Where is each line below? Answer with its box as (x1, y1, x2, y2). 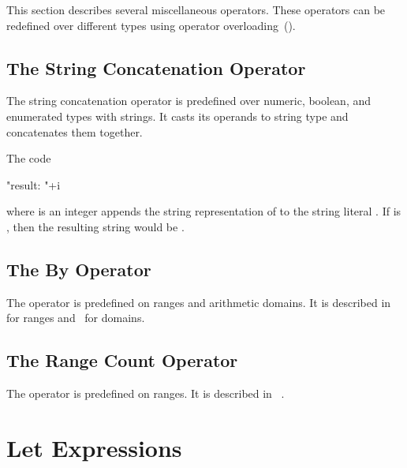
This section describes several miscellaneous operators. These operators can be (6, 2, 386, 17)
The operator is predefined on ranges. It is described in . (6, 385, 285, 402)
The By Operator (6, 256, 151, 281)
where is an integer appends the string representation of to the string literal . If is (6, 203, 401, 219)
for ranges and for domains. (6, 309, 145, 326)
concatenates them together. (6, 123, 143, 140)
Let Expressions (6, 431, 182, 463)
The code (6, 150, 51, 167)
